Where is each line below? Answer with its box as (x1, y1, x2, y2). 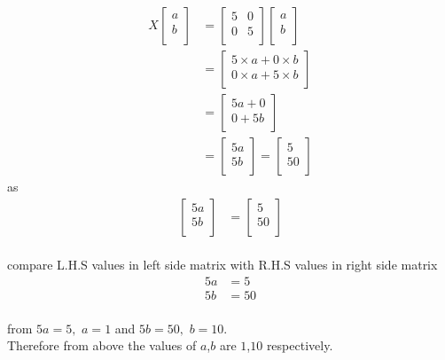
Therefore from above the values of (7, 336, 197, 355)
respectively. (266, 336, 333, 355)
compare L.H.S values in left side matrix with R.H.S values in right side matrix (7, 255, 438, 274)
